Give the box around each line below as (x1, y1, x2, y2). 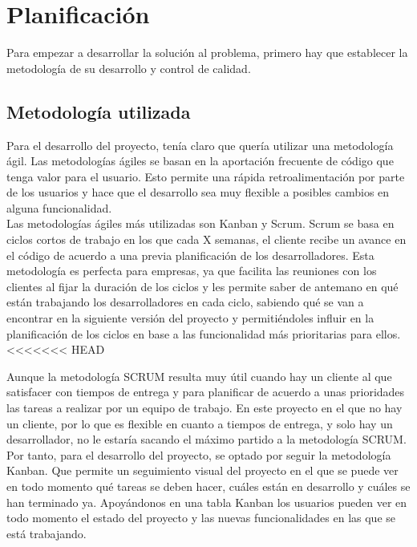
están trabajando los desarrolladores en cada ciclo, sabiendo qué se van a (6, 294, 364, 310)
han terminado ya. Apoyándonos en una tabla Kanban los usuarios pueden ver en (6, 493, 407, 510)
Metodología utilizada (6, 99, 191, 124)
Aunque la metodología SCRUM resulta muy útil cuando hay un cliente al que (6, 367, 392, 384)
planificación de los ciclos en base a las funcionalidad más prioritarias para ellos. (6, 325, 401, 342)
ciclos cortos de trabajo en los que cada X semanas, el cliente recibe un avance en (6, 231, 407, 248)
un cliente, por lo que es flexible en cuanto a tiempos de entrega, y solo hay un (6, 415, 393, 432)
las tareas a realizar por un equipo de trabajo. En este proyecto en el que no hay (6, 399, 403, 416)
